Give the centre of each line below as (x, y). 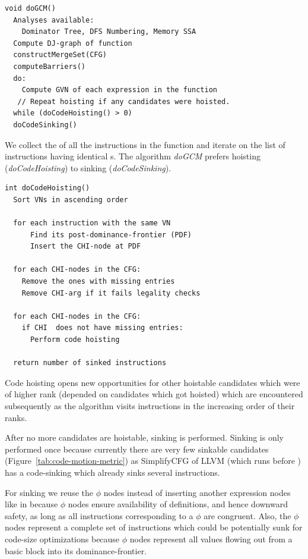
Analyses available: (54, 20)
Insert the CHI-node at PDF (85, 246)
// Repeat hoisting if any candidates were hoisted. (124, 101)
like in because (31, 504)
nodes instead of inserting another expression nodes (197, 492)
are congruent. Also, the (247, 515)
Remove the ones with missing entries (98, 282)
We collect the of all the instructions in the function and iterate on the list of (145, 144)
